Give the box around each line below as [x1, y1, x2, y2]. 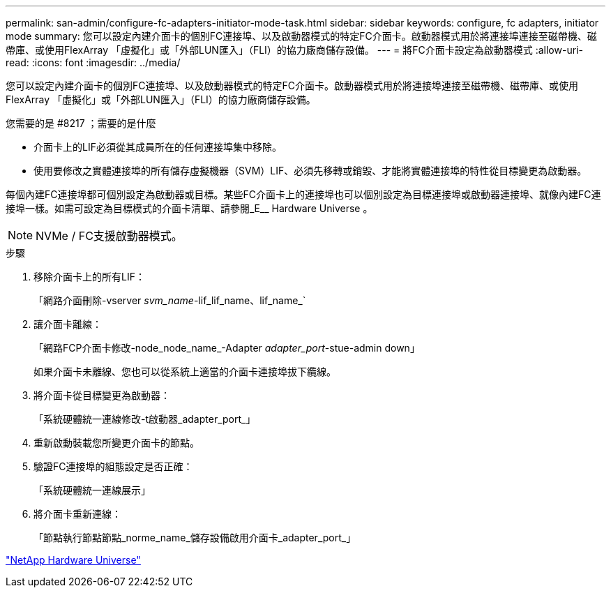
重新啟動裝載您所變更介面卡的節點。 [33, 437, 199, 449]
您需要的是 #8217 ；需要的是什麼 [6, 117, 156, 129]
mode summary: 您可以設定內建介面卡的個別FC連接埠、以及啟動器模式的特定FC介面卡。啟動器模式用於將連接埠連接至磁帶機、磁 [6, 30, 597, 42]
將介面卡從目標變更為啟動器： [33, 389, 170, 401]
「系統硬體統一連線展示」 [33, 484, 151, 496]
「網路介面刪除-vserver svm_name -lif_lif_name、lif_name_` [33, 294, 306, 306]
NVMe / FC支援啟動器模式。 [36, 229, 183, 243]
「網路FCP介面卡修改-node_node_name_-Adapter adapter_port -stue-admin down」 [33, 342, 420, 354]
